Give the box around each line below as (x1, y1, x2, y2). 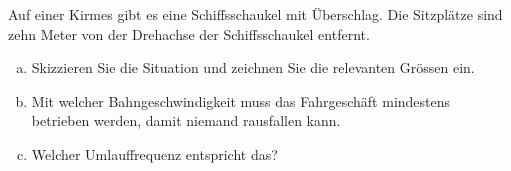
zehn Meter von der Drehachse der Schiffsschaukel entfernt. (8, 23, 370, 44)
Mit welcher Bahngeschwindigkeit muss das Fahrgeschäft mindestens (31, 90, 451, 111)
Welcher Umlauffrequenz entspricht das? (31, 143, 278, 164)
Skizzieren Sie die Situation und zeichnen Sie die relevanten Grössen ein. (31, 57, 475, 78)
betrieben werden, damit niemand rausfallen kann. (31, 110, 341, 131)
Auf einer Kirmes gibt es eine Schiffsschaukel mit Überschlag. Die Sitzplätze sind (8, 4, 503, 24)
